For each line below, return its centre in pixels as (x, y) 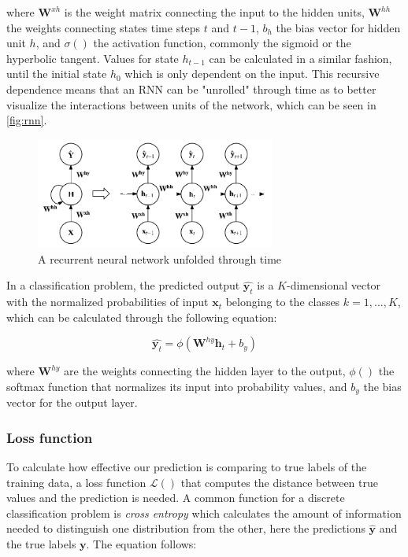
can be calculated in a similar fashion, (300, 58)
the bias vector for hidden (338, 27)
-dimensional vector (334, 285)
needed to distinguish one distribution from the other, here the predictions (186, 528)
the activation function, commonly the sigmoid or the (222, 43)
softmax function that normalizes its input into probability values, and (177, 386)
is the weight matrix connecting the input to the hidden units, (214, 12)
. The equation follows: (141, 544)
